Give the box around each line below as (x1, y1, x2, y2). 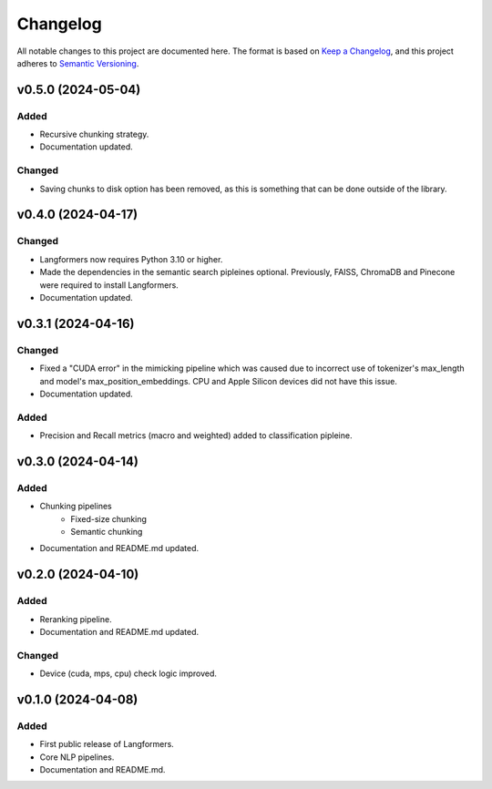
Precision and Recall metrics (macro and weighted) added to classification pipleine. (39, 430, 353, 441)
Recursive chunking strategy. (39, 128, 149, 140)
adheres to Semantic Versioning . (16, 57, 139, 68)
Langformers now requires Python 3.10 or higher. (39, 253, 223, 264)
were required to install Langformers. (39, 279, 179, 291)
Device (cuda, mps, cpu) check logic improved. (39, 668, 218, 679)
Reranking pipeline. (39, 613, 113, 624)
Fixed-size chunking (70, 513, 148, 524)
